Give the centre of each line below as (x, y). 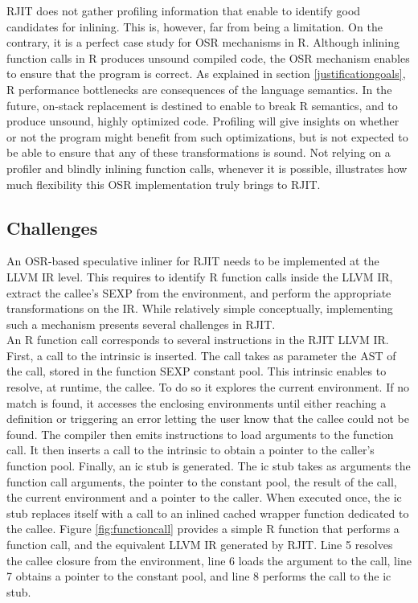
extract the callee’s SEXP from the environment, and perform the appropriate (199, 292)
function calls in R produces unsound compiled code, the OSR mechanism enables (208, 57)
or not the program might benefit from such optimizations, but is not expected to (207, 136)
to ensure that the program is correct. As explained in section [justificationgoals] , (206, 74)
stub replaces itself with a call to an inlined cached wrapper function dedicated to (208, 513)
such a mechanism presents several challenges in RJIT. (141, 324)
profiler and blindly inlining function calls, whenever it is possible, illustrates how (207, 168)
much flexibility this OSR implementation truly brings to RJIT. (164, 184)
